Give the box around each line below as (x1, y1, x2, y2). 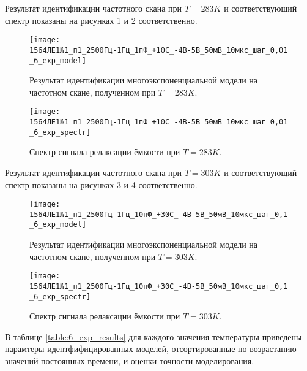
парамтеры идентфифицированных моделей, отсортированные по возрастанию (5, 342, 297, 355)
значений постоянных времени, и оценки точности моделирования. (5, 354, 254, 367)
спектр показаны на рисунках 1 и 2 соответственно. (5, 13, 198, 26)
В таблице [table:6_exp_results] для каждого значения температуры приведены (5, 330, 302, 343)
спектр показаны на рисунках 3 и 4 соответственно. (5, 178, 198, 191)
